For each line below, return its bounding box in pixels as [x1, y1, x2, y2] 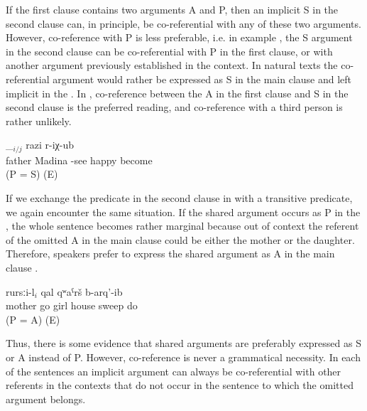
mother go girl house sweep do [6, 298, 138, 313]
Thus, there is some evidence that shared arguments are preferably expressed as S [6, 336, 361, 351]
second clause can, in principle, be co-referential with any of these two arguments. [6, 16, 361, 31]
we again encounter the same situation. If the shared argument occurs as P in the [6, 204, 361, 219]
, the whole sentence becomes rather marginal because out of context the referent [6, 218, 359, 233]
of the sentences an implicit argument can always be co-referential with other [6, 363, 341, 378]
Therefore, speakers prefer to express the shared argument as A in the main [6, 246, 335, 261]
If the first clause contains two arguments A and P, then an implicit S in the [6, 2, 339, 16]
